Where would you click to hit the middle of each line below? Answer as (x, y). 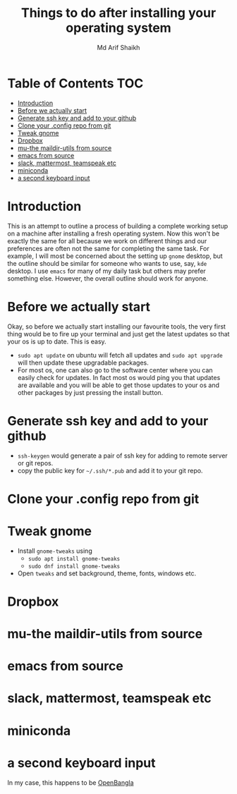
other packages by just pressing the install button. (90, 392)
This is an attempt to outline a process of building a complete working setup (118, 226)
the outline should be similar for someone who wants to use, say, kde (107, 263)
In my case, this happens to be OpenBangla (71, 782)
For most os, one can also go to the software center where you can (115, 370)
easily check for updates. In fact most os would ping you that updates (119, 377)
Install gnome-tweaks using (55, 551)
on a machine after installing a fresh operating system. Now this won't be (114, 233)
